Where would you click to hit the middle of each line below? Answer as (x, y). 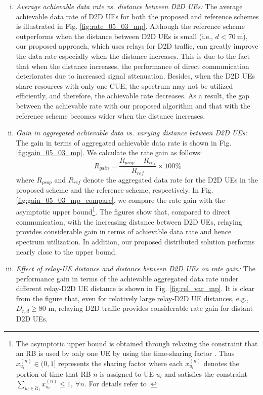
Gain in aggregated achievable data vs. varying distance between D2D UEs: (131, 133)
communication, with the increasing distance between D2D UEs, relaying (129, 221)
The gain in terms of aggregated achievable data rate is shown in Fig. (124, 142)
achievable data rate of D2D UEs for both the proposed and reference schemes (137, 16)
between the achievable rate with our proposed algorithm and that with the (133, 105)
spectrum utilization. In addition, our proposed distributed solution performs (135, 241)
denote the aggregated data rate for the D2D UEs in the (170, 179)
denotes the (221, 363)
